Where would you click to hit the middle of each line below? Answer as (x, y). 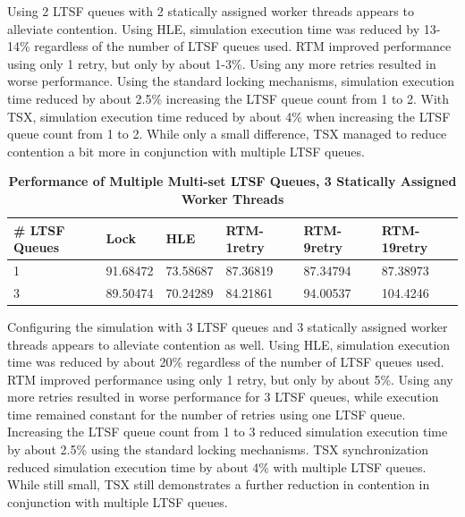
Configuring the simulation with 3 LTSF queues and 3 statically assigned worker (228, 326)
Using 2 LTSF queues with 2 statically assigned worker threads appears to (211, 11)
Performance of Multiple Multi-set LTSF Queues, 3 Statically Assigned (232, 181)
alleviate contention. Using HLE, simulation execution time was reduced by (214, 28)
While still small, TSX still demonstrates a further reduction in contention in (219, 484)
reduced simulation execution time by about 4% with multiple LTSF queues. (217, 466)
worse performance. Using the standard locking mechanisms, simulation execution (231, 81)
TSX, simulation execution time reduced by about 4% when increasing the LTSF (229, 116)
